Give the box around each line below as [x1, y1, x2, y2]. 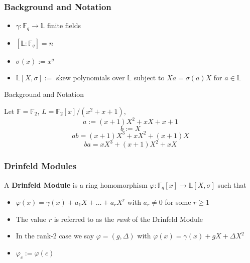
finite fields [47, 20, 81, 31]
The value [16, 213, 47, 224]
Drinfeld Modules [4, 160, 77, 172]
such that [217, 179, 246, 190]
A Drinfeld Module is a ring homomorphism [4, 179, 148, 190]
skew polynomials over [56, 72, 125, 82]
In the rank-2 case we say [16, 230, 94, 241]
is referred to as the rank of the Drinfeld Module [54, 213, 203, 224]
